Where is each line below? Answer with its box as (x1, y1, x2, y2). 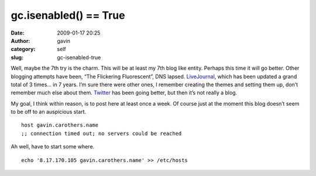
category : (11, 46, 36, 53)
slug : (11, 53, 23, 61)
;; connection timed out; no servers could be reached (21, 130, 182, 137)
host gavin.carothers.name (21, 122, 99, 128)
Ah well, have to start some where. (11, 143, 95, 150)
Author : (11, 37, 30, 44)
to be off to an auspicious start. (11, 109, 87, 116)
